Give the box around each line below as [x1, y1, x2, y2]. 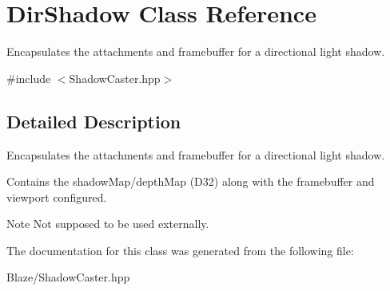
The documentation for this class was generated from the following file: [6, 242, 354, 258]
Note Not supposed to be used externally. [6, 215, 209, 232]
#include [6, 69, 51, 86]
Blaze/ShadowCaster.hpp [6, 269, 130, 285]
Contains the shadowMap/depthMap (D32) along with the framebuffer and [6, 173, 375, 190]
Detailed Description [6, 108, 181, 133]
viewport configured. [6, 188, 107, 205]
